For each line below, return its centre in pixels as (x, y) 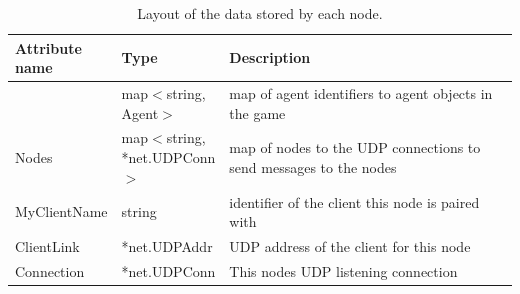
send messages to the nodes (313, 166)
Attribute (48, 47)
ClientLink (47, 245)
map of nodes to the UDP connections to (355, 147)
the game (257, 112)
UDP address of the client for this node (350, 245)
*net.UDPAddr (167, 245)
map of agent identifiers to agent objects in (361, 93)
